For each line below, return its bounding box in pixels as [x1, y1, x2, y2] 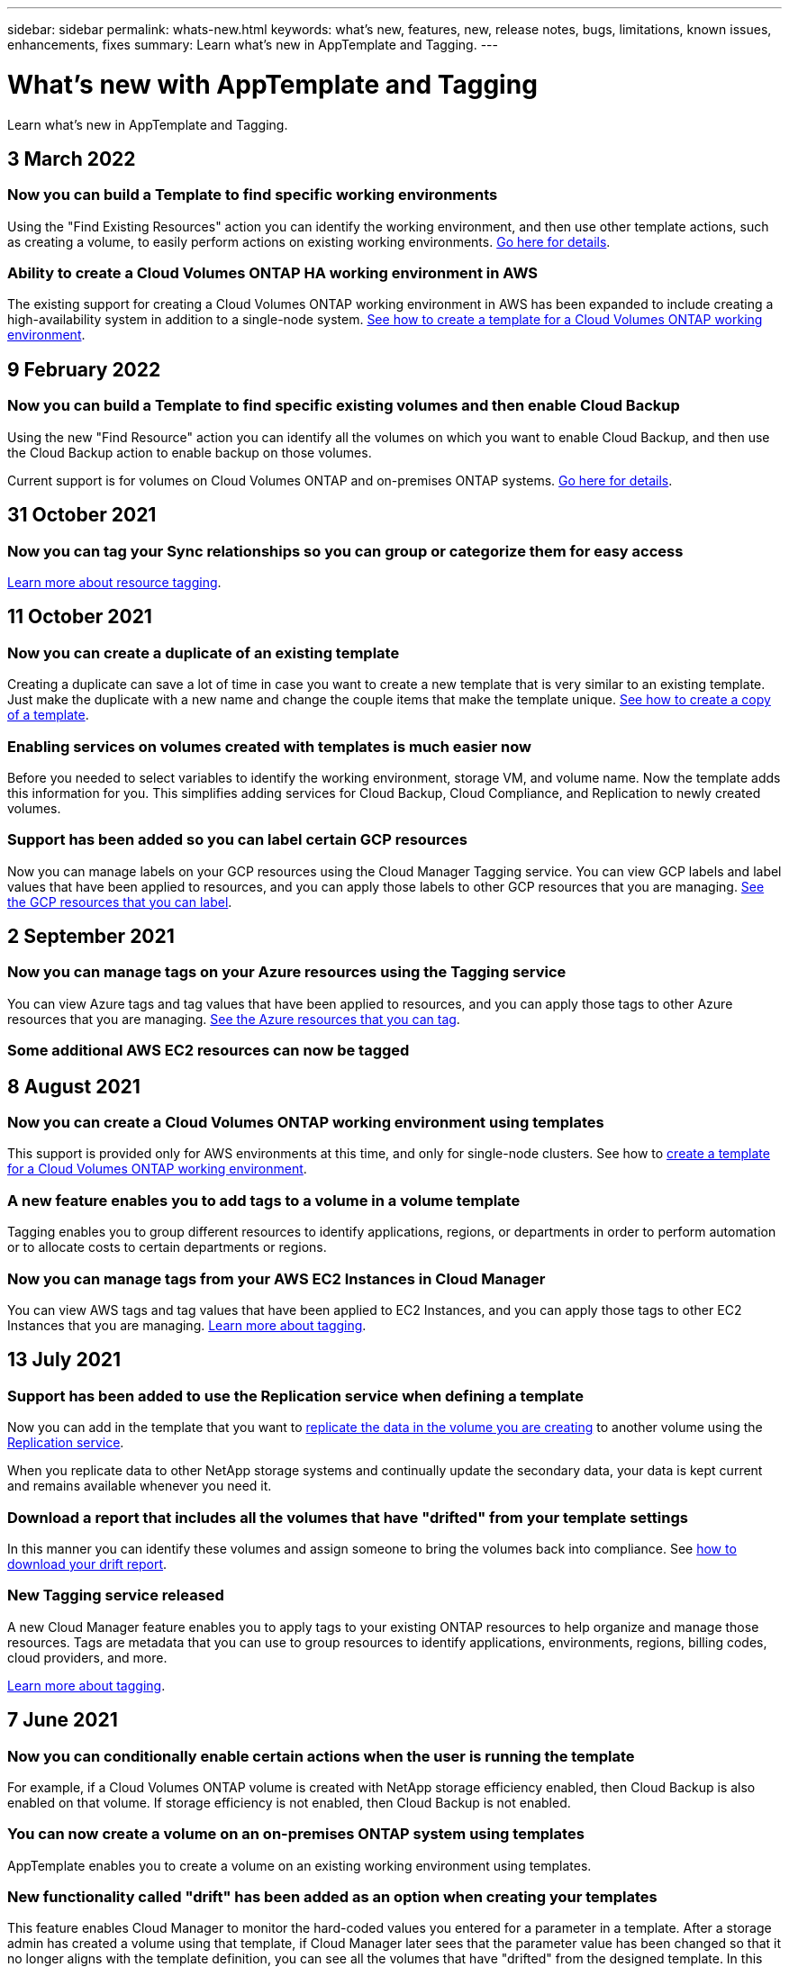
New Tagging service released [7, 1586, 224, 1605]
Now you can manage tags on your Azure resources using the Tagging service [7, 963, 567, 982]
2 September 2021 [7, 925, 175, 948]
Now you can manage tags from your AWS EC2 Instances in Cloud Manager [7, 1269, 546, 1288]
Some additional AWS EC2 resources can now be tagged [7, 1041, 410, 1060]
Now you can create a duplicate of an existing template [7, 643, 400, 662]
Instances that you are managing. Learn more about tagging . [7, 1317, 367, 1333]
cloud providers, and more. [7, 1649, 168, 1665]
